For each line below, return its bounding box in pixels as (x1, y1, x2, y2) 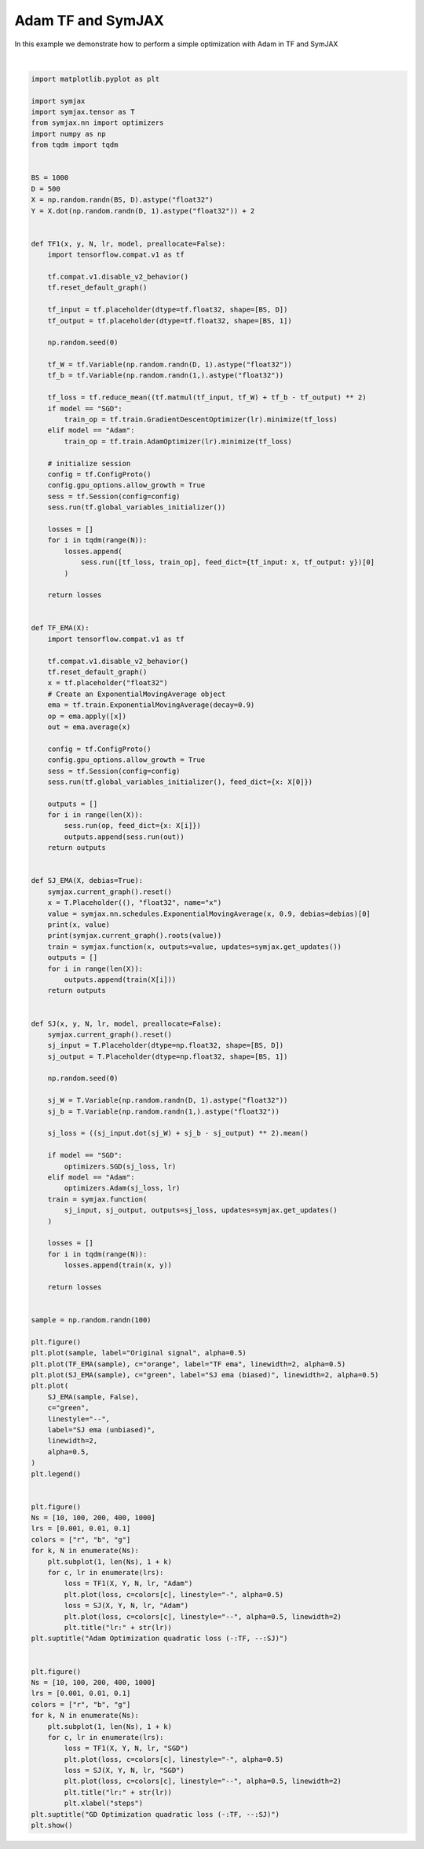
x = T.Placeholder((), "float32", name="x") (47, 899, 222, 907)
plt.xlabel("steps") (64, 1799, 144, 1808)
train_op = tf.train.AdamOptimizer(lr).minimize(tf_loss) (64, 436, 292, 446)
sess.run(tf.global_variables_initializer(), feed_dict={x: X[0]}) (47, 777, 313, 786)
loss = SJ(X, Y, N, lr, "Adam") (64, 1601, 188, 1610)
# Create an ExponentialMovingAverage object (47, 689, 226, 698)
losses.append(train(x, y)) (64, 1260, 173, 1270)
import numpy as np (31, 129, 106, 138)
